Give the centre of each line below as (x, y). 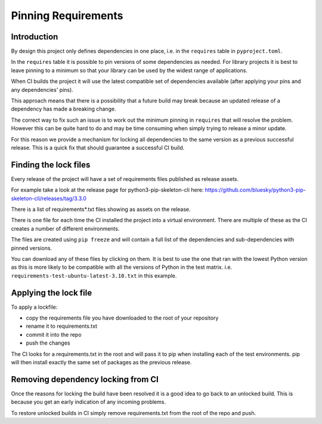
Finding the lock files (51, 165)
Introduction (35, 37)
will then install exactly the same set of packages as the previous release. (101, 362)
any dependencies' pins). (42, 90)
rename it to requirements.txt (62, 326)
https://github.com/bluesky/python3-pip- (256, 190)
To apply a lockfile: (34, 307)
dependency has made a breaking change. (64, 109)
